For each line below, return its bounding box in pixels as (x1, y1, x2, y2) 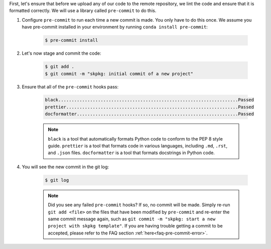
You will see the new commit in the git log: (22, 164, 109, 170)
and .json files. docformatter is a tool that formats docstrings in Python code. (48, 150, 215, 156)
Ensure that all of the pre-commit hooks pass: (22, 83, 119, 90)
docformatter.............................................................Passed (45, 111, 254, 117)
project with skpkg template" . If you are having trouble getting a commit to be (48, 223, 223, 229)
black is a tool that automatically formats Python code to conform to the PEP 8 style (48, 136, 223, 142)
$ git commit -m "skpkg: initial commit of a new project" (45, 71, 193, 76)
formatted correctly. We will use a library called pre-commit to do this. (9, 8, 157, 14)
